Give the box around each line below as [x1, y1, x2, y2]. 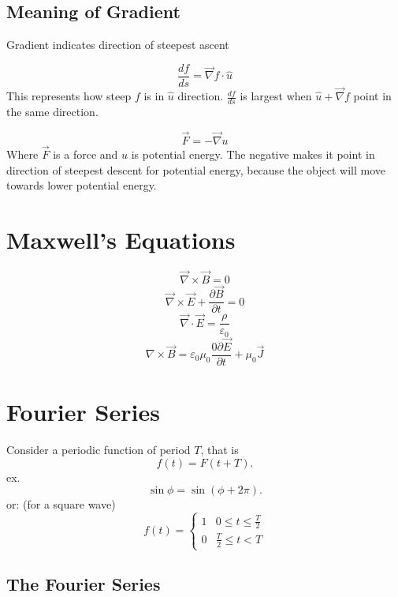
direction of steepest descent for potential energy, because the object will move [6, 161, 386, 178]
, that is [200, 441, 239, 458]
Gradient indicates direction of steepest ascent [6, 36, 229, 53]
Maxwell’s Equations [6, 223, 236, 255]
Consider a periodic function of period [6, 441, 191, 458]
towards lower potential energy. [6, 177, 157, 193]
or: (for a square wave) [6, 496, 116, 513]
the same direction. [6, 103, 99, 119]
